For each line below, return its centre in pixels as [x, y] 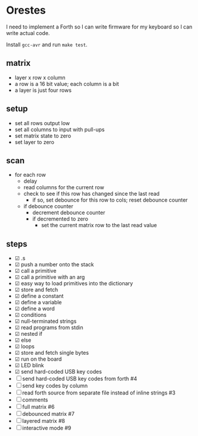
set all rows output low [42, 123]
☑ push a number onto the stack [54, 265]
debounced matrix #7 [48, 414]
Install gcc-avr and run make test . [47, 44]
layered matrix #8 [43, 421]
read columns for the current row [64, 187]
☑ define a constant [39, 296]
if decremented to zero [60, 219]
